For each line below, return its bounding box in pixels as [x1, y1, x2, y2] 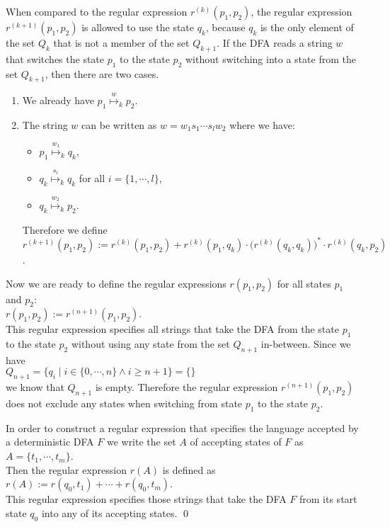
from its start [299, 492, 357, 506]
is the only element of [260, 20, 354, 34]
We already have [22, 93, 94, 108]
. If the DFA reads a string [217, 35, 333, 50]
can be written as [81, 117, 157, 132]
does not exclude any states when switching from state [6, 396, 243, 411]
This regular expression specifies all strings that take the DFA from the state [6, 322, 339, 336]
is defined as [162, 462, 216, 477]
